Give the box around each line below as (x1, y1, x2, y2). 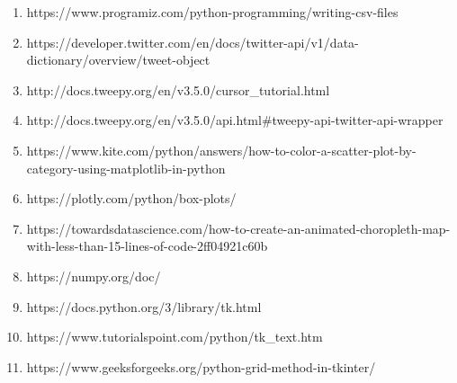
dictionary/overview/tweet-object (26, 50, 211, 69)
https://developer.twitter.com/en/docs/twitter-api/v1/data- (26, 32, 359, 51)
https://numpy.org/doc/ (26, 266, 161, 285)
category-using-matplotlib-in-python (26, 158, 226, 177)
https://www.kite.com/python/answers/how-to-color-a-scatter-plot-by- (26, 140, 417, 159)
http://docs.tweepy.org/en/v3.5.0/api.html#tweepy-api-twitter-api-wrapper (26, 111, 444, 129)
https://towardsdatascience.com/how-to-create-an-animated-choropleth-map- (26, 218, 451, 237)
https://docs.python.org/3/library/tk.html (26, 297, 262, 316)
